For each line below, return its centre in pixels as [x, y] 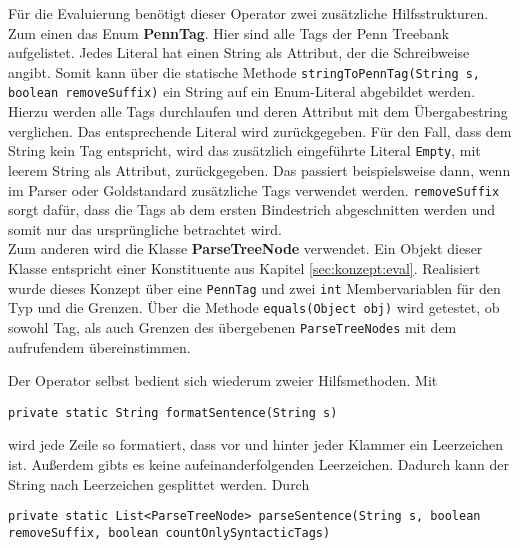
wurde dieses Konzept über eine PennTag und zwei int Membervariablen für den [254, 287]
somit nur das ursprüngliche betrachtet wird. [145, 228]
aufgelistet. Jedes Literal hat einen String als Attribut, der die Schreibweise [239, 52]
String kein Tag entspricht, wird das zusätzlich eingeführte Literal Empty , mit [244, 150]
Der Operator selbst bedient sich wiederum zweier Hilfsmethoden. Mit [223, 380]
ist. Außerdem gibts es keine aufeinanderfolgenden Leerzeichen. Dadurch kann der [258, 463]
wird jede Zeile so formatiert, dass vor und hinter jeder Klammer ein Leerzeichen [255, 444]
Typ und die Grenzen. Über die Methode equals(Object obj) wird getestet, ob [254, 307]
